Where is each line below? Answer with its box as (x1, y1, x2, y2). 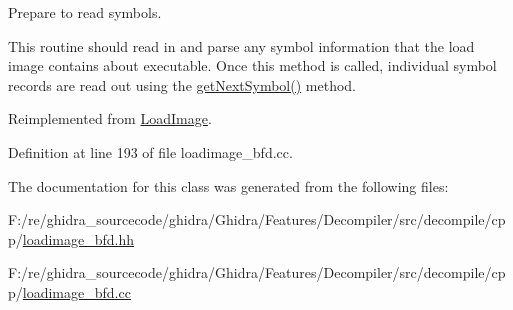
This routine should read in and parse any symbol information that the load (8, 35, 475, 56)
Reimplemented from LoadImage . (8, 108, 212, 129)
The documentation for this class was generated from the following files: (8, 175, 449, 196)
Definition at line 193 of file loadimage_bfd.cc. (8, 141, 293, 162)
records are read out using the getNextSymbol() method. (8, 74, 356, 95)
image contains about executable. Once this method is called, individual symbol (8, 55, 497, 76)
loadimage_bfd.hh (22, 228, 135, 249)
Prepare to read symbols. (8, 2, 162, 22)
